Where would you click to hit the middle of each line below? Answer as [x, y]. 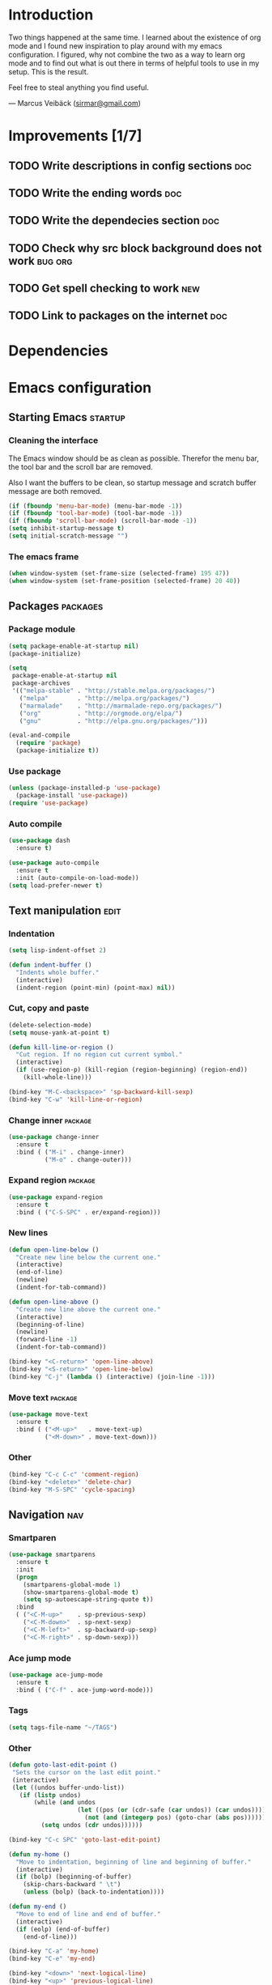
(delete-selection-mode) [50, 1025]
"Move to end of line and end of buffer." [88, 1914]
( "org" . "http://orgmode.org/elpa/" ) [101, 713]
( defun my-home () [39, 1854]
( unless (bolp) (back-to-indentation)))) [93, 1892]
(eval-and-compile [39, 735]
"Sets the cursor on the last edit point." [86, 1772]
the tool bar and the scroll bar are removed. [81, 466]
